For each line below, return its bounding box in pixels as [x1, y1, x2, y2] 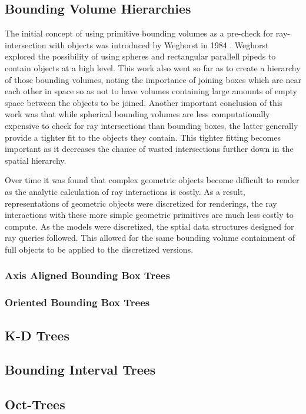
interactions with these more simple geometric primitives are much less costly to [5, 208, 294, 221]
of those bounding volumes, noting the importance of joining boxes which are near [5, 73, 301, 85]
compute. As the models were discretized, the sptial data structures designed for [5, 220, 294, 232]
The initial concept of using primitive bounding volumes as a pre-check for [5, 27, 274, 39]
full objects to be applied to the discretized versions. [5, 243, 194, 255]
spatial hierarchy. [5, 154, 66, 166]
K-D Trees [5, 326, 69, 344]
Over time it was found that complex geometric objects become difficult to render [5, 174, 300, 186]
